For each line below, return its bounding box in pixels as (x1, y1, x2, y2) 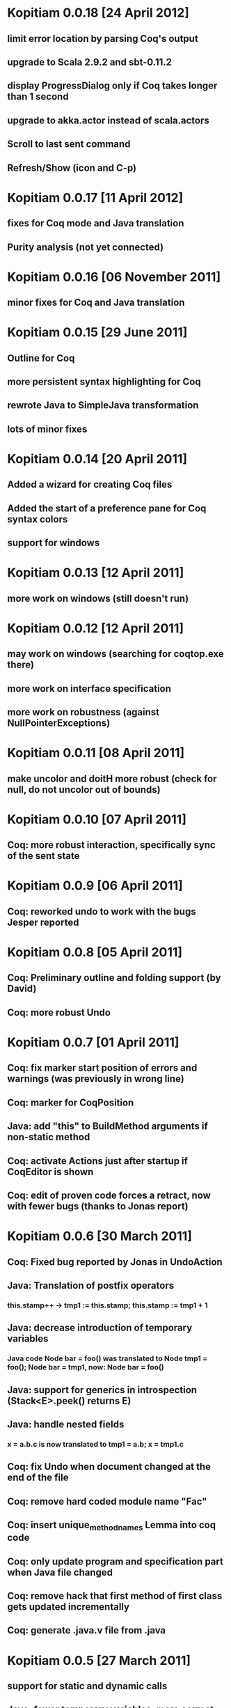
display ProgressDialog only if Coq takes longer (7, 80, 218, 92)
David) (7, 983, 37, 995)
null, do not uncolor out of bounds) (7, 784, 161, 795)
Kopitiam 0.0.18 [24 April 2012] (7, 5, 190, 21)
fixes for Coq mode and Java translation (7, 217, 184, 229)
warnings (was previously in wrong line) (7, 1073, 184, 1085)
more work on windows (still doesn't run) (7, 592, 189, 604)
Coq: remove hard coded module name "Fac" (7, 1496, 207, 1507)
